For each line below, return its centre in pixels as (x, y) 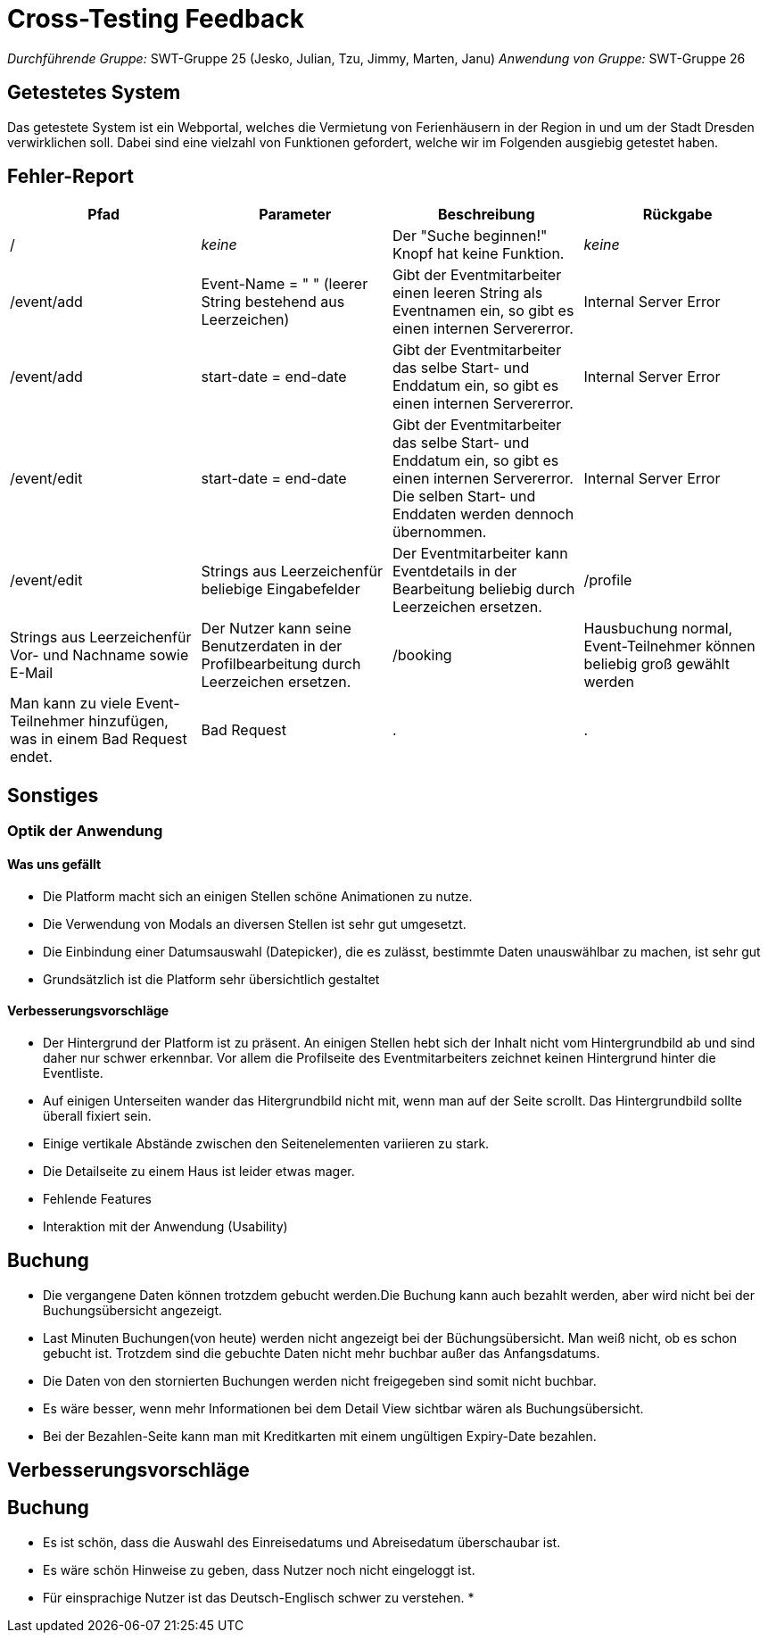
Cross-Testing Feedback (156, 19)
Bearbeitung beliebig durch (484, 589)
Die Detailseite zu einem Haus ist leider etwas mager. (199, 1171)
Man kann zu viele (71, 704)
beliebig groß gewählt (657, 664)
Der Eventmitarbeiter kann (480, 554)
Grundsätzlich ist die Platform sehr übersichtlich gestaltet (211, 979)
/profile (608, 580)
